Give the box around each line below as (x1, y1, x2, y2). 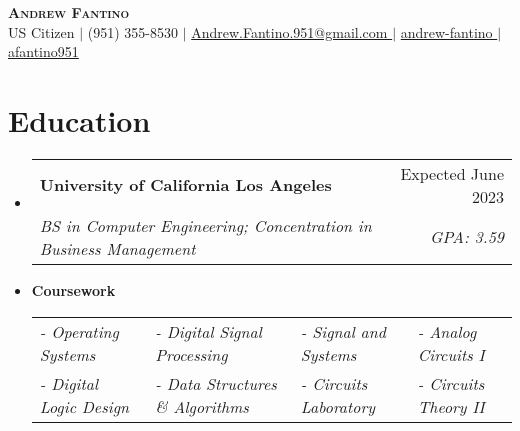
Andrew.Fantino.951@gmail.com (191, 21, 388, 42)
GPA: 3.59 (430, 225, 504, 249)
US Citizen (8, 21, 75, 42)
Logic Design (39, 394, 129, 418)
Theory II (417, 394, 485, 418)
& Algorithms (155, 394, 249, 418)
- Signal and (300, 319, 386, 343)
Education (8, 99, 151, 140)
